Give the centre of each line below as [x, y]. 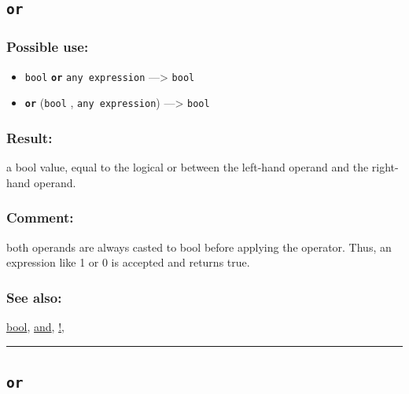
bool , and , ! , [35, 326]
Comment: [40, 217]
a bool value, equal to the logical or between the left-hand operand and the [188, 167]
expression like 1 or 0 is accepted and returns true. [128, 262]
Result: [29, 137]
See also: [34, 297]
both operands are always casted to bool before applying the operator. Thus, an [199, 247]
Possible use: [48, 47]
